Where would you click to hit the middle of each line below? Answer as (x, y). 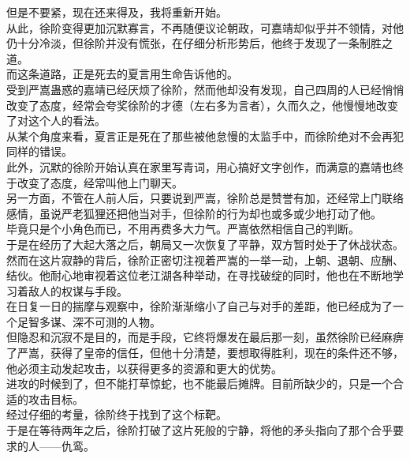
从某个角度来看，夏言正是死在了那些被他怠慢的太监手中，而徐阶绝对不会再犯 (205, 135)
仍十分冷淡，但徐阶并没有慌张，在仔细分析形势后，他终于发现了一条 (183, 43)
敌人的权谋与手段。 (78, 290)
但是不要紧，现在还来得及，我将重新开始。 (117, 12)
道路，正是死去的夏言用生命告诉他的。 (138, 74)
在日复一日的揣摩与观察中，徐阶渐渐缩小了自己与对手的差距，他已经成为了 (199, 306)
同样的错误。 (39, 151)
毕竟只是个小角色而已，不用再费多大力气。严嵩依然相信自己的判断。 (183, 229)
